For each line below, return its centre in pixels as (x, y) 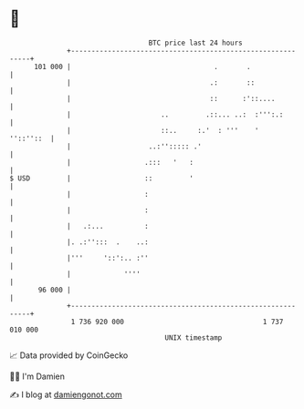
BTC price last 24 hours (196, 43)
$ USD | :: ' (102, 178)
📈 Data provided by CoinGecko (69, 355)
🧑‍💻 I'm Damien (37, 376)
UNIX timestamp (194, 337)
